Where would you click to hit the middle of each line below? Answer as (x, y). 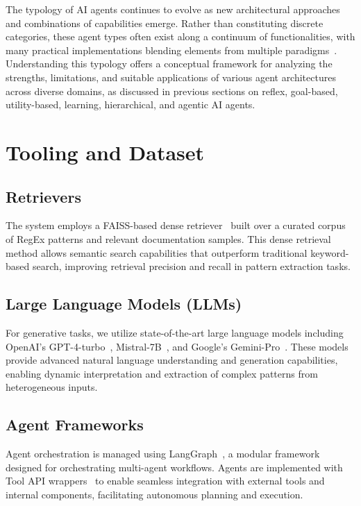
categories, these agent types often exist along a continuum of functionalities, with (180, 36)
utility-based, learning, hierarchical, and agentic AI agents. (131, 104)
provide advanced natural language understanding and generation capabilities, (172, 360)
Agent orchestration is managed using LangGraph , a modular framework (163, 454)
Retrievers (43, 196)
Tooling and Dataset (105, 152)
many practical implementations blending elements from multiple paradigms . (171, 50)
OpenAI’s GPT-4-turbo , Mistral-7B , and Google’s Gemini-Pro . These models (177, 346)
